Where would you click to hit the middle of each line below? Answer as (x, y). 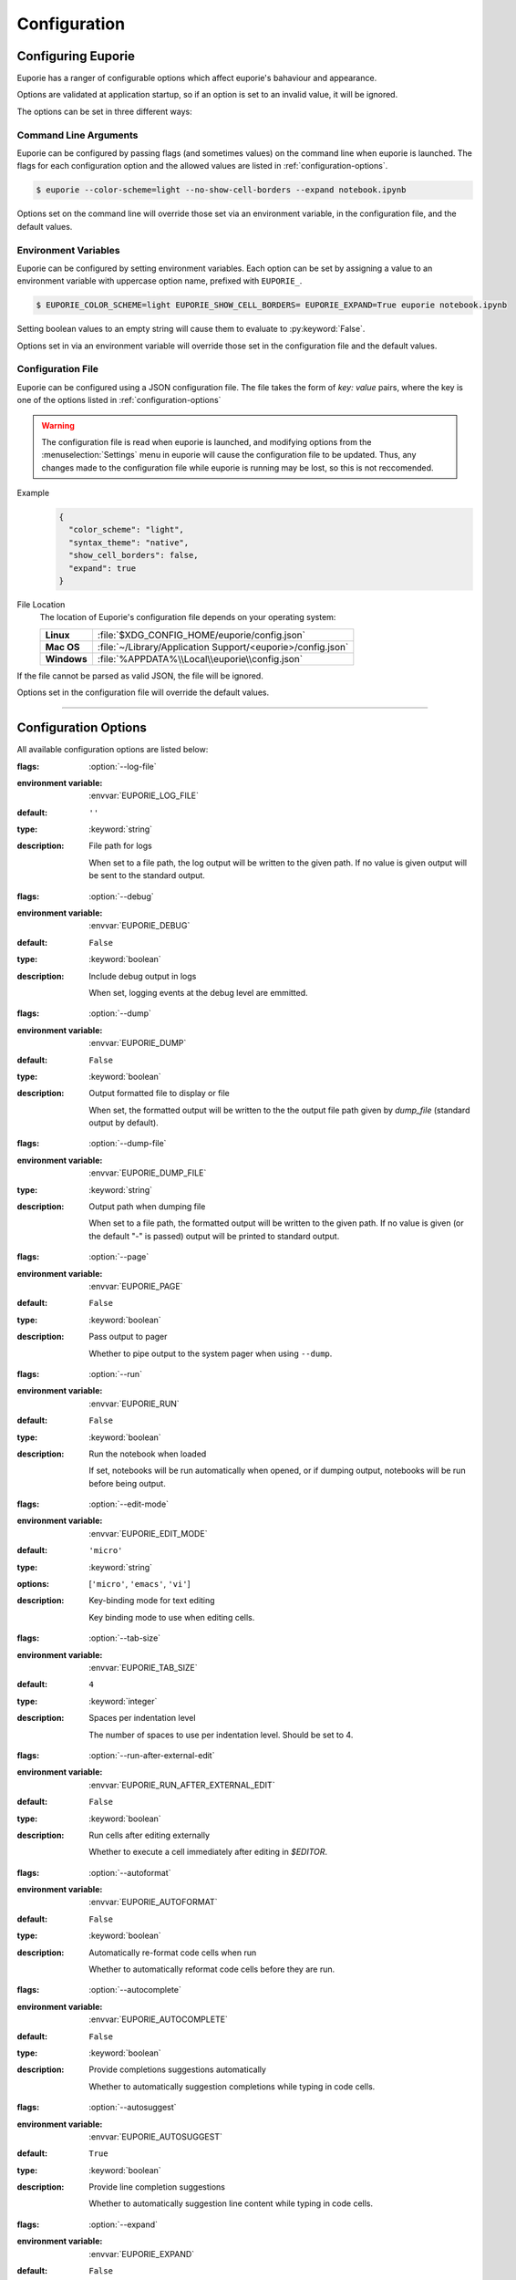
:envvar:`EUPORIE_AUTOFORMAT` (153, 1902)
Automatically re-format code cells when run (173, 1953)
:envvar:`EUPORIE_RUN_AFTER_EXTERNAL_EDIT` (182, 1785)
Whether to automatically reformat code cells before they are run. (212, 1969)
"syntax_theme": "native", (129, 542)
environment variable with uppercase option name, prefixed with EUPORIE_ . (160, 281)
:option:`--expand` (124, 2224)
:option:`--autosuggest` (133, 2108)
